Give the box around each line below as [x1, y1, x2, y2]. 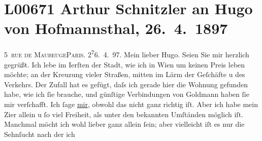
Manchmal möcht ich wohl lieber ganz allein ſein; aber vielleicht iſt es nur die [4, 119, 245, 129]
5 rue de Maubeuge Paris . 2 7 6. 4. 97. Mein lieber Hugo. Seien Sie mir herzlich [4, 48, 249, 59]
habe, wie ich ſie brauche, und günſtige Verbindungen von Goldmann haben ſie [4, 89, 249, 99]
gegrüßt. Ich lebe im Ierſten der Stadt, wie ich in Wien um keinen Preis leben [4, 59, 245, 69]
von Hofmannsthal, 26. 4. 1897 [4, 18, 228, 39]
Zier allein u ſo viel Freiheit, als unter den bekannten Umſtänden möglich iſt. [4, 109, 243, 119]
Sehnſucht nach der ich [4, 128, 75, 139]
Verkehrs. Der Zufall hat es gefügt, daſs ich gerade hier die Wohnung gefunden [4, 79, 248, 89]
